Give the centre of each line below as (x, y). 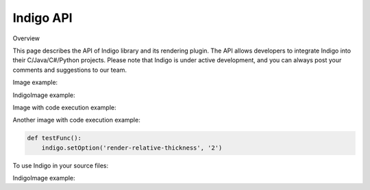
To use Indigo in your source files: (61, 165)
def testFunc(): (54, 138)
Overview (26, 38)
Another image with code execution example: (76, 120)
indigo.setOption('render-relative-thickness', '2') (132, 148)
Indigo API (42, 18)
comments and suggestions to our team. (70, 70)
